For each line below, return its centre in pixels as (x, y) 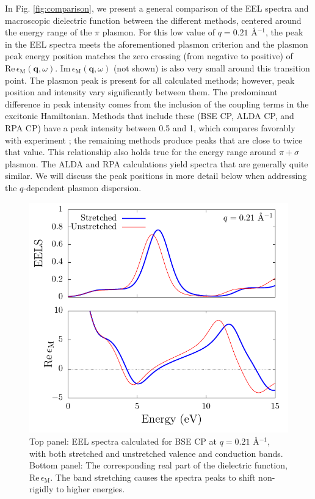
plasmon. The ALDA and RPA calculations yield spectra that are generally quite (157, 163)
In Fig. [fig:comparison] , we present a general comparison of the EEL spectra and (157, 8)
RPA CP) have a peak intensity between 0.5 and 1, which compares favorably (150, 127)
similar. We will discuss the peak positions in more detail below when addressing (156, 176)
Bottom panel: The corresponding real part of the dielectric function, (158, 465)
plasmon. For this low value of (159, 32)
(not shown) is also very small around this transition (212, 67)
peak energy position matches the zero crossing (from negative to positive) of (149, 56)
